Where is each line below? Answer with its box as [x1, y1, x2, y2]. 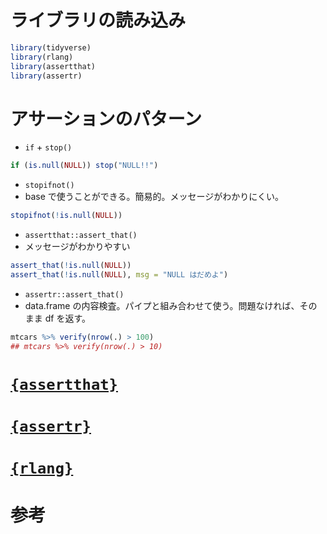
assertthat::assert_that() [24, 231, 138, 241]
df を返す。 [44, 312, 92, 324]
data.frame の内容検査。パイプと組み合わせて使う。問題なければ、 [24, 299, 300, 311]
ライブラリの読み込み [10, 9, 187, 32]
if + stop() [24, 141, 73, 153]
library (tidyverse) [10, 42, 92, 53]
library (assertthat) [10, 61, 97, 71]
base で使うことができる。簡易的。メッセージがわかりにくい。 [24, 191, 285, 203]
